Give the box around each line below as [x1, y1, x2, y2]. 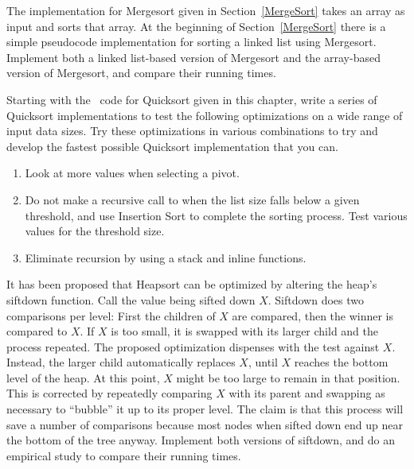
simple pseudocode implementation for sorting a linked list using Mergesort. [6, 33, 377, 50]
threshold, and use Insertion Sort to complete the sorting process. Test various [25, 207, 408, 223]
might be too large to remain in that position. [176, 369, 400, 386]
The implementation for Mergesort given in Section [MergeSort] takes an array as [6, 2, 405, 18]
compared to [6, 323, 68, 339]
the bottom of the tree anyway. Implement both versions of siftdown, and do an [6, 432, 395, 448]
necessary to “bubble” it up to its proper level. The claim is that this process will [6, 401, 404, 417]
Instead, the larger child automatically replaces [6, 354, 236, 370]
